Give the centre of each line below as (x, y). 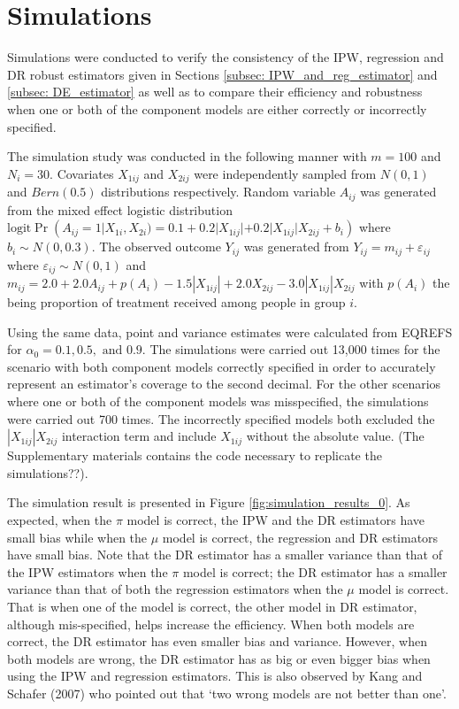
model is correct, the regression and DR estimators (300, 537)
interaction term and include (139, 436)
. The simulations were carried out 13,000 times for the (291, 349)
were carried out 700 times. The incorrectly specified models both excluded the (221, 418)
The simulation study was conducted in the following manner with (187, 156)
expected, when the (60, 520)
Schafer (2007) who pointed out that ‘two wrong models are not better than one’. (227, 693)
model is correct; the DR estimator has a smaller (315, 571)
